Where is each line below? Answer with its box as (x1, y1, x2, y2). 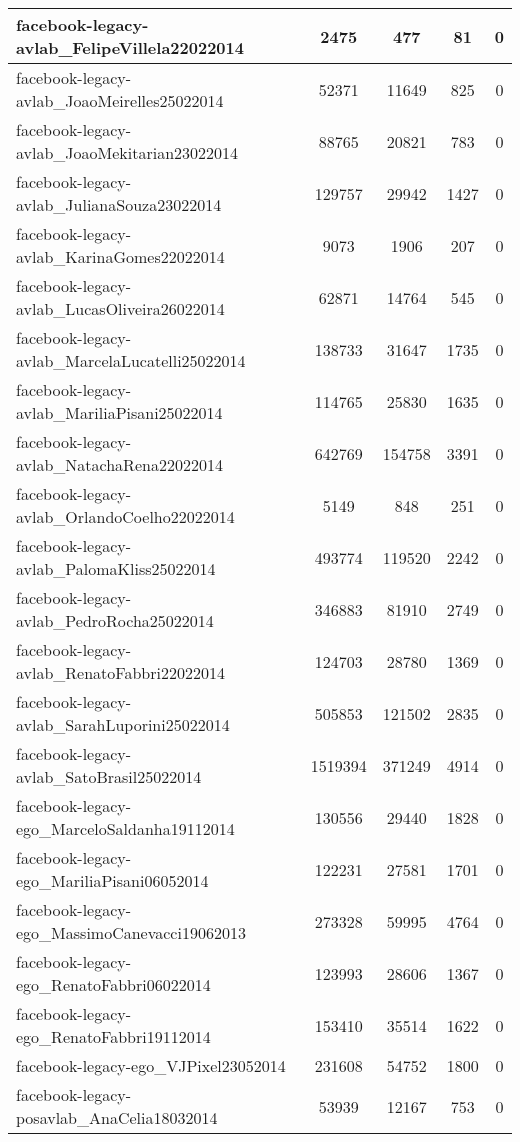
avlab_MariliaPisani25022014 (16, 401, 223, 424)
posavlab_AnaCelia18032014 (16, 1106, 218, 1129)
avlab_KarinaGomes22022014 (16, 245, 225, 268)
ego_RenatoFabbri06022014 (16, 973, 211, 996)
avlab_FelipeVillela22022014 (16, 36, 244, 59)
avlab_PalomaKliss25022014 (16, 557, 216, 580)
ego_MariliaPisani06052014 (16, 869, 209, 892)
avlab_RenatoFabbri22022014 (16, 661, 225, 684)
